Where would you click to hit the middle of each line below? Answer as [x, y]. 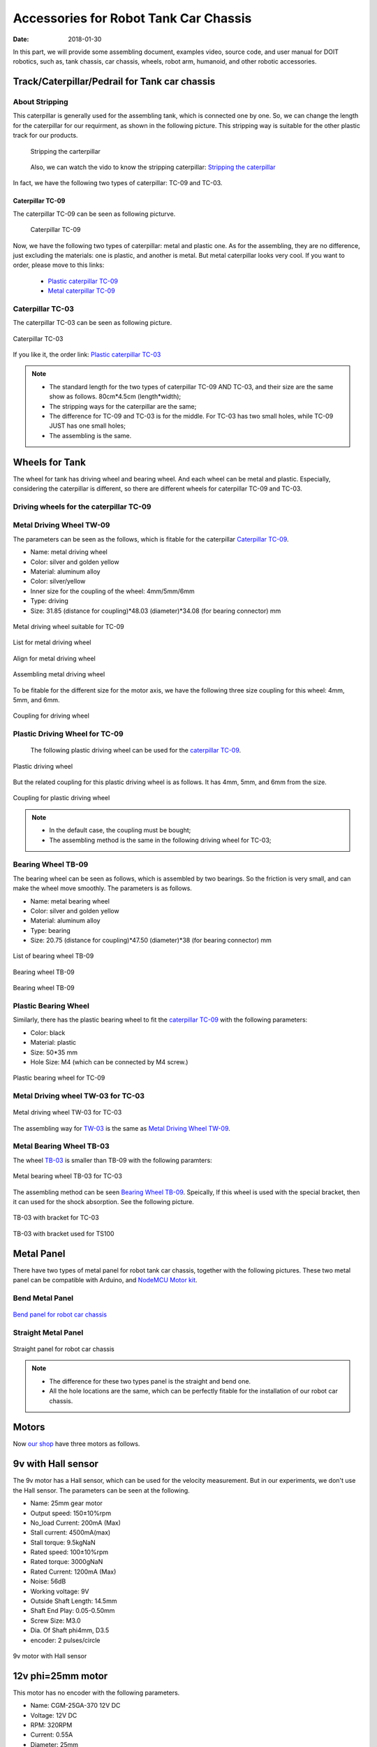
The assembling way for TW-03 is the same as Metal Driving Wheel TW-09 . [121, 1128]
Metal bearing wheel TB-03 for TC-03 [67, 1176]
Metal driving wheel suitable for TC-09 [69, 626]
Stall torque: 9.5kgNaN [63, 1542]
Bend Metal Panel [43, 1298]
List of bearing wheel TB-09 [53, 956]
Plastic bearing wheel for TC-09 [59, 1078]
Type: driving [50, 601]
